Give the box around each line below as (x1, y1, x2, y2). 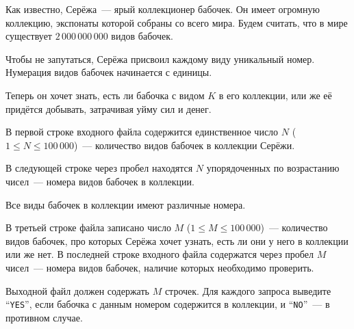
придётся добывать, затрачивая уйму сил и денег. (5, 101, 212, 116)
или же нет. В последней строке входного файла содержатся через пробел (5, 247, 314, 261)
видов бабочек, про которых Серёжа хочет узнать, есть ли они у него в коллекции (5, 233, 349, 248)
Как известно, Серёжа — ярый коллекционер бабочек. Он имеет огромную (5, 2, 320, 16)
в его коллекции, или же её (218, 88, 332, 102)
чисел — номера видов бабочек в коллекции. (5, 174, 194, 188)
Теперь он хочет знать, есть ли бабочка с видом (5, 88, 205, 102)
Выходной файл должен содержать (5, 283, 149, 298)
